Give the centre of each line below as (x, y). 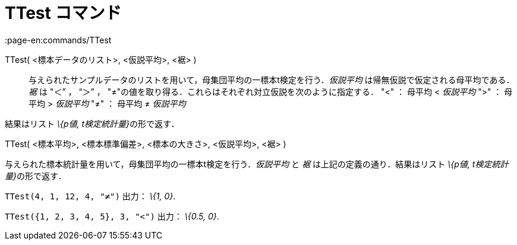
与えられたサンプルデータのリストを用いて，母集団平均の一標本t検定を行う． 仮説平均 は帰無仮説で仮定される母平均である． (272, 79)
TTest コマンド (63, 13)
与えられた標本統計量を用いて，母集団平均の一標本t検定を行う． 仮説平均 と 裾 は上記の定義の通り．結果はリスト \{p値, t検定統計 (257, 164)
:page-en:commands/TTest (58, 40)
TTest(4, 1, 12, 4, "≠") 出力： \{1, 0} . (90, 196)
